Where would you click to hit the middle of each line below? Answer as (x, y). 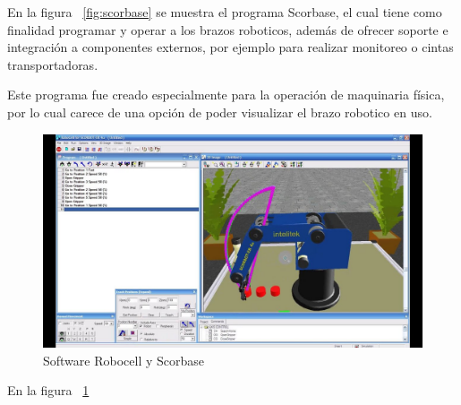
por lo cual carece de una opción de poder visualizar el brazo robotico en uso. (220, 112)
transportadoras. (53, 64)
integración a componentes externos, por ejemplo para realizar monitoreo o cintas (230, 47)
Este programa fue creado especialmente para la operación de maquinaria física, (226, 95)
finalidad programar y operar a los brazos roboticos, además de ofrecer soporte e (228, 29)
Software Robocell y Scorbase (124, 360)
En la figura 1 (48, 390)
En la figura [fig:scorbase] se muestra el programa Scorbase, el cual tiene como (225, 12)
